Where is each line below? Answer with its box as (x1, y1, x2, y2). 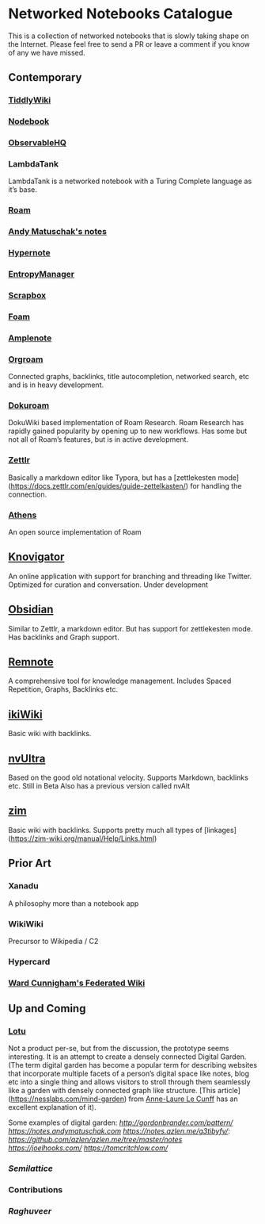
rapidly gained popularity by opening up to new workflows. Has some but (8, 426, 248, 436)
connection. (8, 489, 47, 499)
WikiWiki (8, 918, 44, 929)
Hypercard (8, 956, 51, 967)
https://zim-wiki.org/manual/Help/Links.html (10, 834, 155, 843)
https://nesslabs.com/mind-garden (10, 1094, 125, 1103)
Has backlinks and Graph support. (8, 632, 120, 642)
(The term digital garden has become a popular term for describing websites (8, 1061, 258, 1070)
